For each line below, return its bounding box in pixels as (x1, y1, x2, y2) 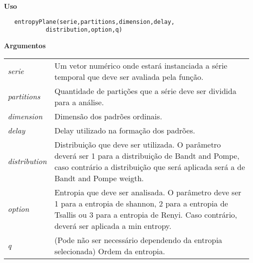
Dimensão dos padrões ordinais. (54, 110, 163, 122)
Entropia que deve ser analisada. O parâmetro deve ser (54, 186, 241, 198)
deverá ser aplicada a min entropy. (54, 220, 172, 231)
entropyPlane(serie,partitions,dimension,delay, (14, 18, 175, 25)
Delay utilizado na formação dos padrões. (54, 124, 195, 136)
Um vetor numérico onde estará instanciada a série (54, 59, 228, 71)
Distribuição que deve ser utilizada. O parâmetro (54, 138, 221, 150)
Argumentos (4, 40, 46, 50)
